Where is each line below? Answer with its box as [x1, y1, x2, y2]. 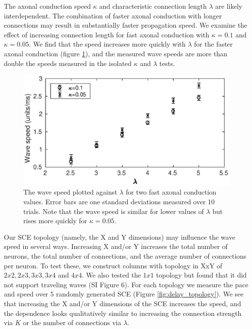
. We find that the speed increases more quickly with [29, 39, 186, 49]
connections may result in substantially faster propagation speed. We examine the [4, 20, 248, 30]
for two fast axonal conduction [125, 187, 217, 197]
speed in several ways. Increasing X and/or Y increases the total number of [4, 241, 228, 251]
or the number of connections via [23, 317, 121, 328]
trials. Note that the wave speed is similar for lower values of [23, 206, 204, 216]
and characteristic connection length [99, 1, 207, 11]
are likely [215, 1, 242, 11]
